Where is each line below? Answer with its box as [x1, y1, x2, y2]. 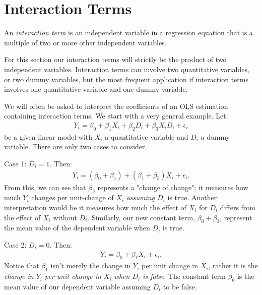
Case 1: [4, 158, 27, 168]
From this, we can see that [4, 182, 86, 192]
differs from [220, 202, 256, 212]
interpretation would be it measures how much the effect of [4, 202, 186, 212]
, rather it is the [208, 260, 258, 271]
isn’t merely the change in [50, 260, 131, 271]
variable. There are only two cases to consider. [4, 141, 147, 152]
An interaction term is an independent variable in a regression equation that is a [4, 27, 253, 38]
